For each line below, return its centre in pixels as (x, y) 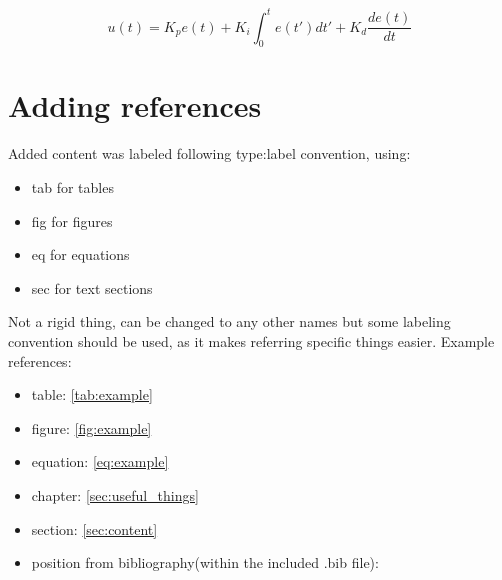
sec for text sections (92, 287)
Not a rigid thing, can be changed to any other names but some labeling (229, 321)
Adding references (135, 105)
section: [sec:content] (94, 528)
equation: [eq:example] (100, 461)
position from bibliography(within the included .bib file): (205, 562)
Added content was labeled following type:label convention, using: (209, 153)
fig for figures (72, 220)
